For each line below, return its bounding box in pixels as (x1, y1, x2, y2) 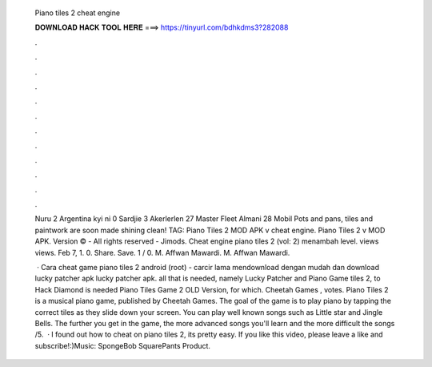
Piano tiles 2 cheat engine (34, 8, 120, 18)
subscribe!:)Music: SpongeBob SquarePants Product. (34, 341, 211, 350)
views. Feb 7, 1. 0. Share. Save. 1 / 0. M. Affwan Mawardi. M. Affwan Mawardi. (34, 248, 290, 257)
